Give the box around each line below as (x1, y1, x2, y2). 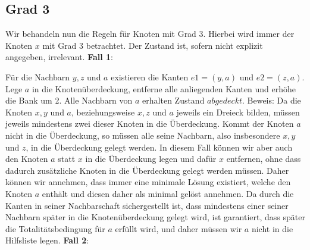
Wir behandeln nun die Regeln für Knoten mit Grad (5, 27, 196, 40)
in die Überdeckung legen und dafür (85, 152, 217, 165)
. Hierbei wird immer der (203, 27, 295, 40)
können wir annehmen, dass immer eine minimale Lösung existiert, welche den (5, 176, 291, 188)
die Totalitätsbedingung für (5, 222, 105, 235)
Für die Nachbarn (5, 70, 70, 83)
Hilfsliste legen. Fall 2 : (5, 234, 89, 246)
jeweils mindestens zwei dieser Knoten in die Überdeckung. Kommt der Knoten (5, 117, 294, 130)
